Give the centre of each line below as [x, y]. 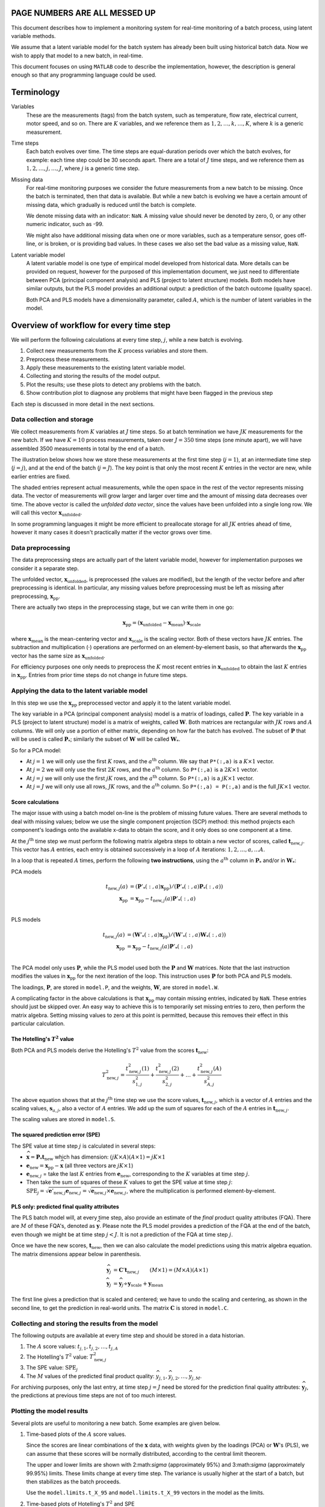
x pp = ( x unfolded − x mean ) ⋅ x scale [162, 624]
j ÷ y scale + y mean [143, 1284]
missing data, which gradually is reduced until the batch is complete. [111, 204]
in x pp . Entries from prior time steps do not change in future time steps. [99, 676]
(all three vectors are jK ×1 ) [99, 1165]
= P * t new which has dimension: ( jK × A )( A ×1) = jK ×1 [98, 1158]
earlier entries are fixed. [41, 476]
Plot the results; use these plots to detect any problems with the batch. [114, 384]
